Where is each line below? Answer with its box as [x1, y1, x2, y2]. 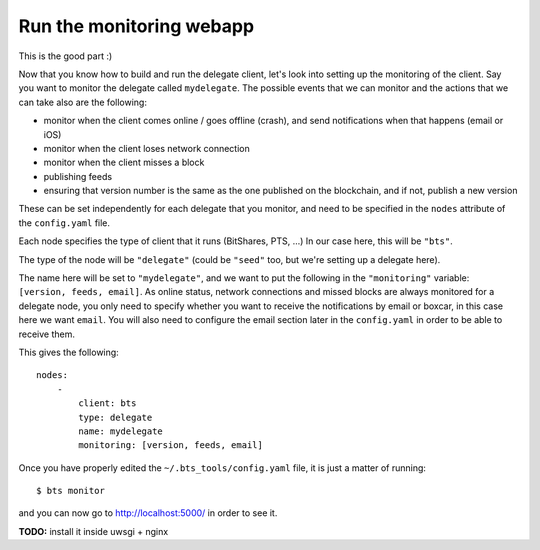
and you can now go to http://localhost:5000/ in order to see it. [18, 507, 278, 519]
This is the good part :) [18, 50, 113, 62]
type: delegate [78, 411, 153, 423]
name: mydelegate [78, 425, 164, 437]
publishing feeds [43, 170, 113, 182]
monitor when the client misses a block [43, 156, 205, 169]
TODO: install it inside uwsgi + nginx [18, 525, 169, 537]
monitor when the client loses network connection [43, 142, 250, 154]
